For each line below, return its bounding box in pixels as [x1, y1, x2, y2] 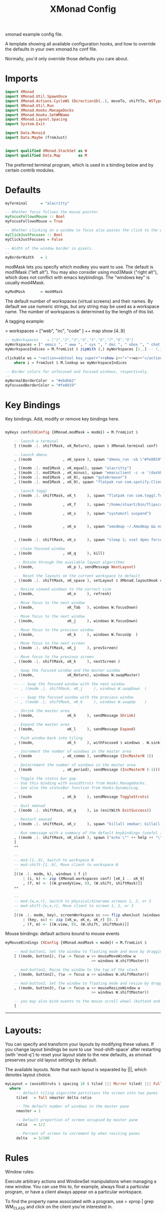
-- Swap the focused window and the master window [14, 668, 121, 673]
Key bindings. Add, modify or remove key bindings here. [5, 416, 120, 422]
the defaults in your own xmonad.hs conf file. [5, 46, 97, 52]
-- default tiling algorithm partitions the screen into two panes [16, 1090, 158, 1095]
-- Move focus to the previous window [14, 627, 94, 632]
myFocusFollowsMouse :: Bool [5, 214, 65, 219]
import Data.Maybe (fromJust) [5, 135, 68, 140]
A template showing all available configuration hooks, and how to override [5, 41, 156, 47]
